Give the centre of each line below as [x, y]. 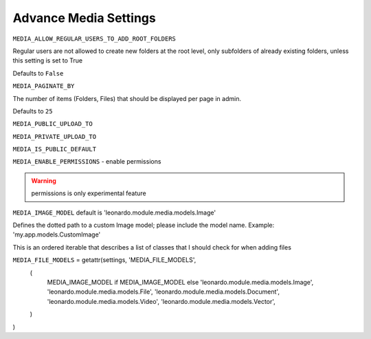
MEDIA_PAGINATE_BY [44, 86]
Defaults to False [38, 73]
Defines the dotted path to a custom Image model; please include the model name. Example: [144, 225]
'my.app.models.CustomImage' [57, 234]
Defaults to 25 [33, 111]
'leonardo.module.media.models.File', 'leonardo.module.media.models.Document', [163, 292]
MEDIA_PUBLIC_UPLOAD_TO [53, 124]
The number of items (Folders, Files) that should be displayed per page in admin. [127, 98]
